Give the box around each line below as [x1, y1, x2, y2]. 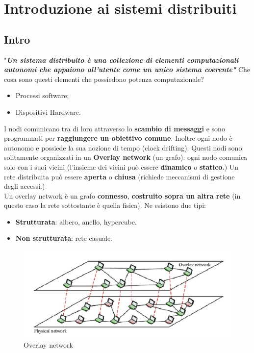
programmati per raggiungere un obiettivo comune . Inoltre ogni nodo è [4, 133, 232, 143]
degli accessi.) [4, 181, 45, 191]
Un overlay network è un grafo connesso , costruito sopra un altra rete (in [4, 190, 241, 201]
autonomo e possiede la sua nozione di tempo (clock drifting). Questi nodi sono [4, 142, 242, 152]
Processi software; [15, 90, 69, 101]
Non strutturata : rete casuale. [15, 233, 113, 243]
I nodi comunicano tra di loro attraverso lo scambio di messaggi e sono [4, 123, 225, 133]
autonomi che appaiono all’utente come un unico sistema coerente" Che [4, 64, 251, 75]
